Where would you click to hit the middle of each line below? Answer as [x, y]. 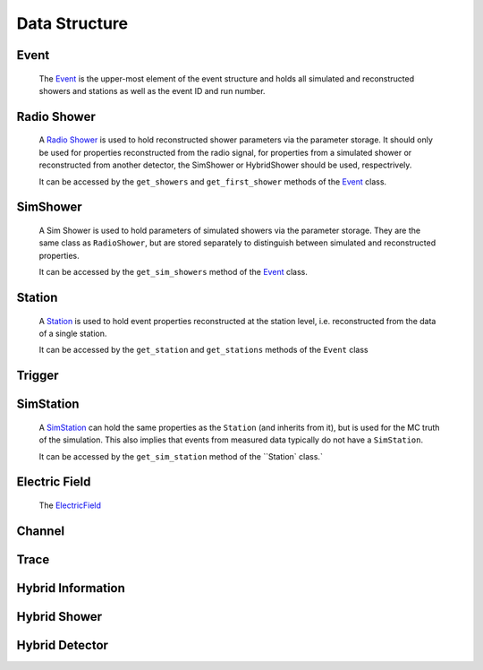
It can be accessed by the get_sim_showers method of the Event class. [173, 272]
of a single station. [73, 333]
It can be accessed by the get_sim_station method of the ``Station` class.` [181, 456]
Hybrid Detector [63, 645]
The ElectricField [70, 505]
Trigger [38, 376]
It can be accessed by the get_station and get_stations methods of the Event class [203, 350]
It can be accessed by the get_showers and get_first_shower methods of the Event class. [213, 181]
